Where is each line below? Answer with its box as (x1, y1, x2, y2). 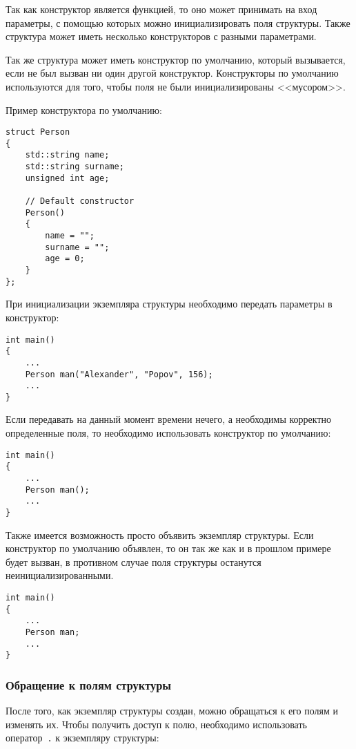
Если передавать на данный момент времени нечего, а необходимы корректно (6, 412, 332, 426)
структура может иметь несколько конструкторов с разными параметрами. (6, 29, 317, 44)
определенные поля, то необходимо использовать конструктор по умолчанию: (6, 426, 331, 440)
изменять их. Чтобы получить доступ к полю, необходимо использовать (6, 717, 307, 731)
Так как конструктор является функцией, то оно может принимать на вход (6, 2, 317, 16)
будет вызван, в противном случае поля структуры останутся (6, 554, 261, 569)
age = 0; (45, 254, 85, 264)
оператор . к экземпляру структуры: (6, 730, 159, 745)
